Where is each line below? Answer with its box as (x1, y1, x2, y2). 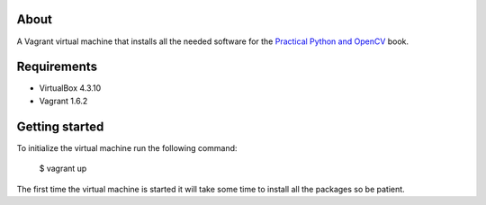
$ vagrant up (39, 163, 87, 174)
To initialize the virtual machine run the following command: (16, 142, 238, 153)
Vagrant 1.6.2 (39, 95, 88, 106)
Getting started (16, 119, 104, 134)
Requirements (16, 59, 98, 75)
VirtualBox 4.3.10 (39, 83, 102, 94)
